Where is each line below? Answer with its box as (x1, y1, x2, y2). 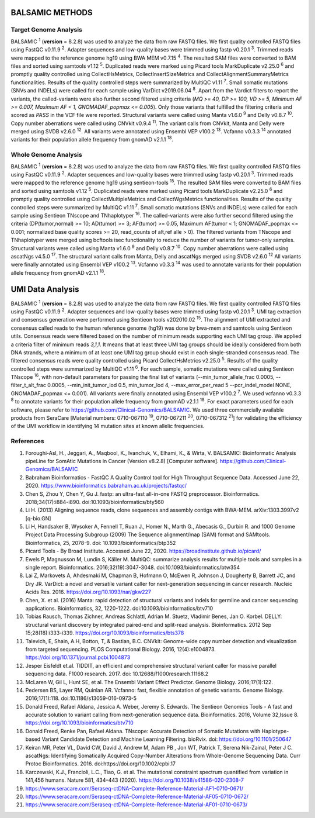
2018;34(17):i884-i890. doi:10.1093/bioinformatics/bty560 (25, 498, 164, 505)
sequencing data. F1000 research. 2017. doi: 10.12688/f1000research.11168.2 (25, 670, 209, 678)
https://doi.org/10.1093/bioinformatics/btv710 (25, 719, 134, 726)
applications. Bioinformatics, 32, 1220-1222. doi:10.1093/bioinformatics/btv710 (25, 605, 213, 612)
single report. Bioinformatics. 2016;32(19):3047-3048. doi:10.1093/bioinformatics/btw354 (25, 564, 240, 571)
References (10, 437, 44, 446)
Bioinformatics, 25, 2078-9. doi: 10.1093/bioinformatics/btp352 (25, 539, 176, 546)
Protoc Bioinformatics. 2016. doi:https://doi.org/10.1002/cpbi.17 (25, 760, 176, 767)
